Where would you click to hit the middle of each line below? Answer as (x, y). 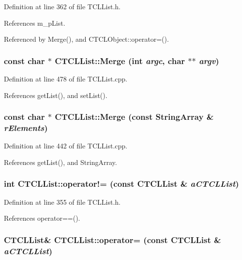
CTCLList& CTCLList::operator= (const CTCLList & (113, 239)
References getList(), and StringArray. (60, 162)
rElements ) (26, 128)
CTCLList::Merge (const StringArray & (134, 117)
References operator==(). (42, 218)
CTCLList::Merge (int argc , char (120, 60)
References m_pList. (35, 23)
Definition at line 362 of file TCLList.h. (62, 6)
